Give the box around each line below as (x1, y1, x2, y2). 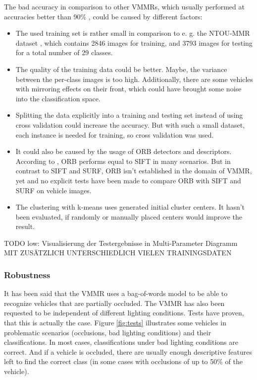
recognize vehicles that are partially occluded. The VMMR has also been (4, 298, 225, 308)
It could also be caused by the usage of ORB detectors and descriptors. (15, 146, 232, 156)
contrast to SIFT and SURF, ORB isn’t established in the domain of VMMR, (15, 165, 252, 176)
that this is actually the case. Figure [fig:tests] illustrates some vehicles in (4, 317, 226, 328)
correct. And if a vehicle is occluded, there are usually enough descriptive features (4, 346, 253, 357)
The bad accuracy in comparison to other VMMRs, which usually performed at (4, 1, 245, 11)
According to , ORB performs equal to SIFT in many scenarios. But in (15, 155, 231, 166)
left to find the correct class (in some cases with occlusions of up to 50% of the (4, 356, 243, 367)
